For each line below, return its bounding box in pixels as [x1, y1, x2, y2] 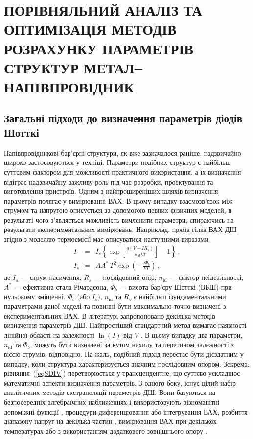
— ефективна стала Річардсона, [14, 281, 108, 292]
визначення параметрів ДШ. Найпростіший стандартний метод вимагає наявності [4, 320, 247, 330]
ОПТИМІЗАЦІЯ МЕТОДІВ [4, 19, 177, 39]
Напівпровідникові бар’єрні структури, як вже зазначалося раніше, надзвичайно [4, 147, 241, 158]
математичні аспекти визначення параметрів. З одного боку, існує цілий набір [4, 377, 236, 388]
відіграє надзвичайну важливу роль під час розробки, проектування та [4, 176, 213, 186]
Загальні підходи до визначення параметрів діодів [4, 110, 243, 125]
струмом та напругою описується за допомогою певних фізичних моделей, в [4, 205, 232, 215]
